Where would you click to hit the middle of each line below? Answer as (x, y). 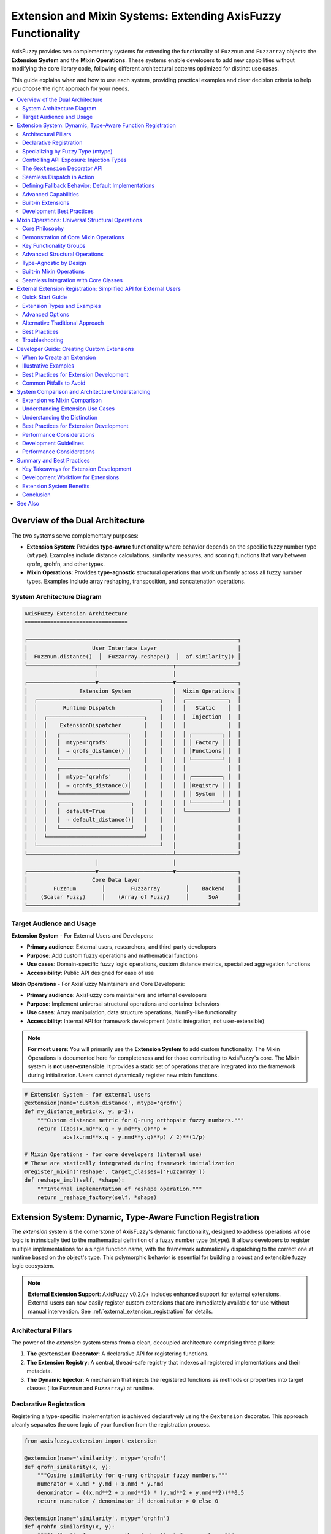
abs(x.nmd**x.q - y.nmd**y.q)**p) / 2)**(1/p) (134, 1137)
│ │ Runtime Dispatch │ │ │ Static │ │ (133, 708)
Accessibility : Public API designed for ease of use (90, 973)
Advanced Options (46, 314)
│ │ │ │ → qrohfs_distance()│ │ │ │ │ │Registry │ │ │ (133, 785)
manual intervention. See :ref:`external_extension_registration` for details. (120, 1311)
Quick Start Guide (45, 297)
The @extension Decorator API (63, 168)
